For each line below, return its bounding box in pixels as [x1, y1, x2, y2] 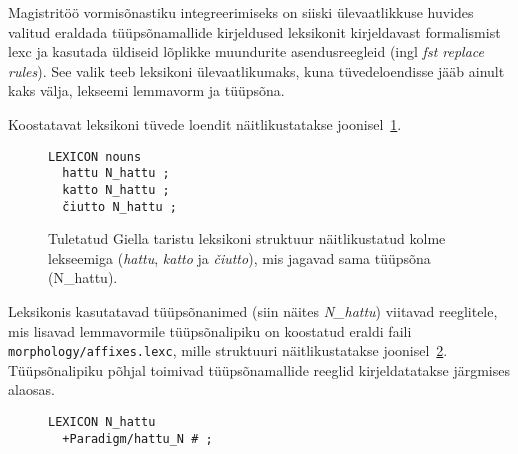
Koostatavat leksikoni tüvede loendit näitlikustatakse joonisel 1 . [8, 113, 402, 134]
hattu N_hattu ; [62, 166, 170, 181]
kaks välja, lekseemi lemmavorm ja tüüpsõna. [8, 80, 285, 101]
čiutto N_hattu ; [62, 199, 177, 214]
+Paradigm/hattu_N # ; [62, 431, 213, 446]
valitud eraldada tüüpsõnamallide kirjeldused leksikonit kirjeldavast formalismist [8, 21, 501, 42]
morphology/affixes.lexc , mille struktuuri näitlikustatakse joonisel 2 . [8, 340, 448, 361]
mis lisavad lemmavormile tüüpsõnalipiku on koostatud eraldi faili [8, 320, 412, 341]
